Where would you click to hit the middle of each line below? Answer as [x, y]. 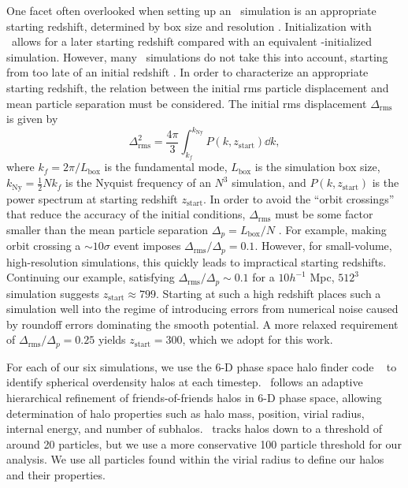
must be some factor [324, 214]
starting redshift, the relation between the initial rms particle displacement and [198, 87]
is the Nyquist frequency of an [138, 183]
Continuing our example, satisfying [91, 277]
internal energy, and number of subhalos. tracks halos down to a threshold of [195, 428]
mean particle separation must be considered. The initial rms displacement [187, 103]
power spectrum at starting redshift [92, 198]
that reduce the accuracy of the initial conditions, [126, 214]
